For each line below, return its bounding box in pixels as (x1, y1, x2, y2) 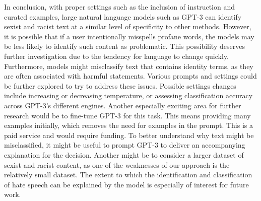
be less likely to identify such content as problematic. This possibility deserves (4, 41, 245, 51)
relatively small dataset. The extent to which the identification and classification (4, 169, 252, 180)
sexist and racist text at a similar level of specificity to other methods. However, (4, 21, 251, 32)
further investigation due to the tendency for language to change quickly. (4, 50, 229, 61)
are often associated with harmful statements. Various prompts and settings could (4, 71, 257, 81)
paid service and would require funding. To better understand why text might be (4, 129, 254, 140)
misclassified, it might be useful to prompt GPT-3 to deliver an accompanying (4, 140, 245, 150)
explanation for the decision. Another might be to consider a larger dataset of (4, 149, 244, 160)
